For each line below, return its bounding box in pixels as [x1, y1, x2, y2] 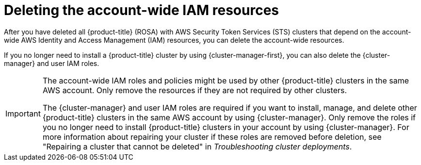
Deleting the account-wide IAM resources [4, 2, 279, 18]
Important [5, 108, 41, 118]
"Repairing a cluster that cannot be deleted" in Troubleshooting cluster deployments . [42, 141, 352, 151]
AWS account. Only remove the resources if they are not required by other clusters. [42, 85, 347, 95]
